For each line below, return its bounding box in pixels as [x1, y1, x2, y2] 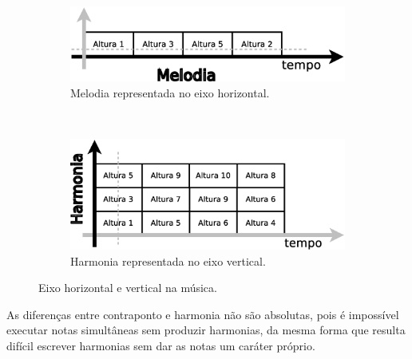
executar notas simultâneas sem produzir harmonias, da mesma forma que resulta [6, 322, 406, 338]
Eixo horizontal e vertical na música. [38, 279, 217, 296]
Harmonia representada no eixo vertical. [70, 252, 266, 269]
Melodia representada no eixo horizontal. [70, 84, 270, 101]
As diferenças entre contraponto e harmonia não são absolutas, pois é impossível [6, 306, 399, 322]
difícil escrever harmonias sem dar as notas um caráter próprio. [6, 337, 315, 353]
